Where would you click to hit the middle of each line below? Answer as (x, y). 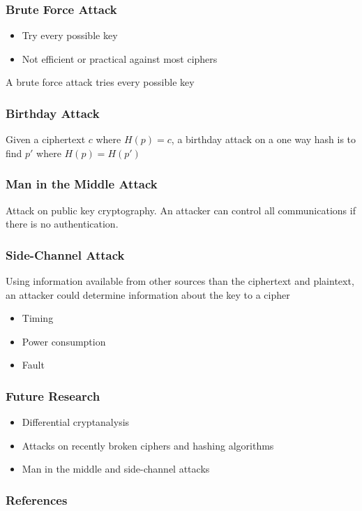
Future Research (53, 395)
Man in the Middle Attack (82, 184)
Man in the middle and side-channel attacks (116, 469)
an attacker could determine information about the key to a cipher (148, 294)
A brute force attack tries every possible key (100, 82)
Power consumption (64, 341)
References (37, 499)
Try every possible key (70, 35)
